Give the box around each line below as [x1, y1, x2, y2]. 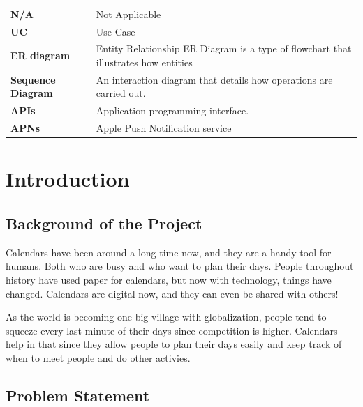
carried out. [96, 86, 146, 100]
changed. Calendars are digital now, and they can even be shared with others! [6, 286, 339, 300]
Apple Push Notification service [96, 121, 232, 135]
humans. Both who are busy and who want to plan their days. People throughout [6, 259, 354, 273]
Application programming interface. [96, 103, 249, 118]
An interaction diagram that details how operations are [96, 72, 333, 86]
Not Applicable [96, 6, 161, 21]
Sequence [10, 72, 56, 86]
